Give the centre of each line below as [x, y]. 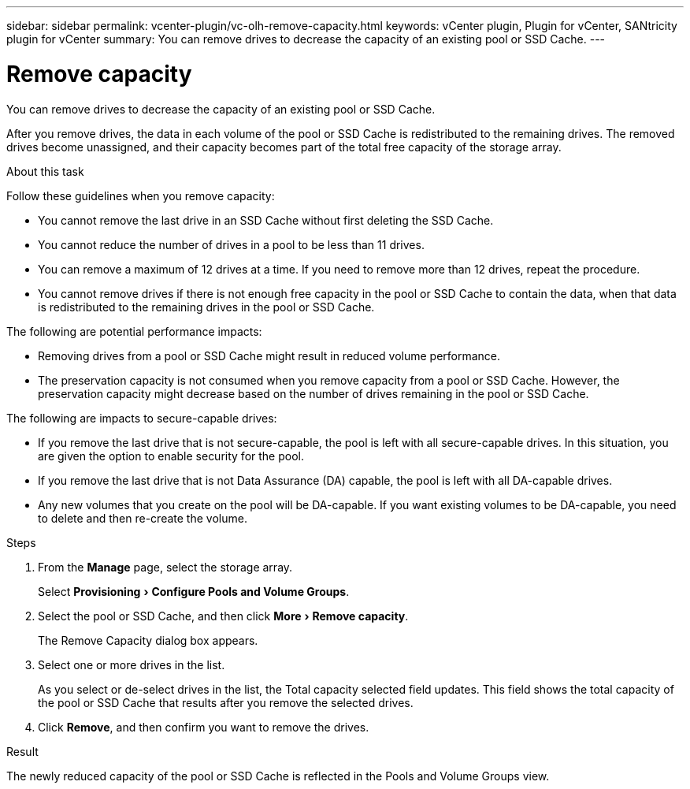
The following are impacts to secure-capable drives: [142, 418]
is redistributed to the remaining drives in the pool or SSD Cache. [206, 307]
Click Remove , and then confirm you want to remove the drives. [204, 727]
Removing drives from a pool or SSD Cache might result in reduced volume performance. [269, 355]
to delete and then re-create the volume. [143, 518]
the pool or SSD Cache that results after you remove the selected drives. [226, 702]
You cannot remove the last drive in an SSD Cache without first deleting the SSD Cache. [266, 220]
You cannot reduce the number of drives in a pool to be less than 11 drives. [231, 244]
